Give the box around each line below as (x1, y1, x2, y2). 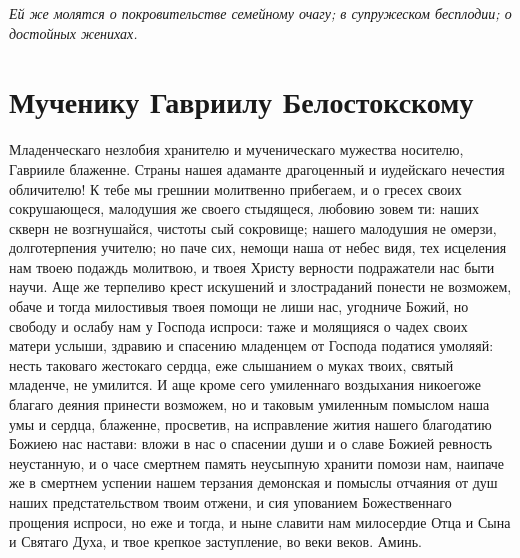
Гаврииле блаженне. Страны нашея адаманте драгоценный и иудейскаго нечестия (9, 158, 505, 179)
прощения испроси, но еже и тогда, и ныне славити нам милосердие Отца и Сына (9, 511, 511, 532)
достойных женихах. (9, 22, 138, 43)
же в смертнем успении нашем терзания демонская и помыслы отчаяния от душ (9, 472, 498, 493)
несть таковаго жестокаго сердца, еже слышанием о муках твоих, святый (9, 354, 454, 375)
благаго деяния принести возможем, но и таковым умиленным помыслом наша (9, 394, 490, 415)
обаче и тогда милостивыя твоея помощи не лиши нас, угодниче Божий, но (9, 296, 469, 317)
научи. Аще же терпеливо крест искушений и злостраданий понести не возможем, (9, 276, 512, 297)
